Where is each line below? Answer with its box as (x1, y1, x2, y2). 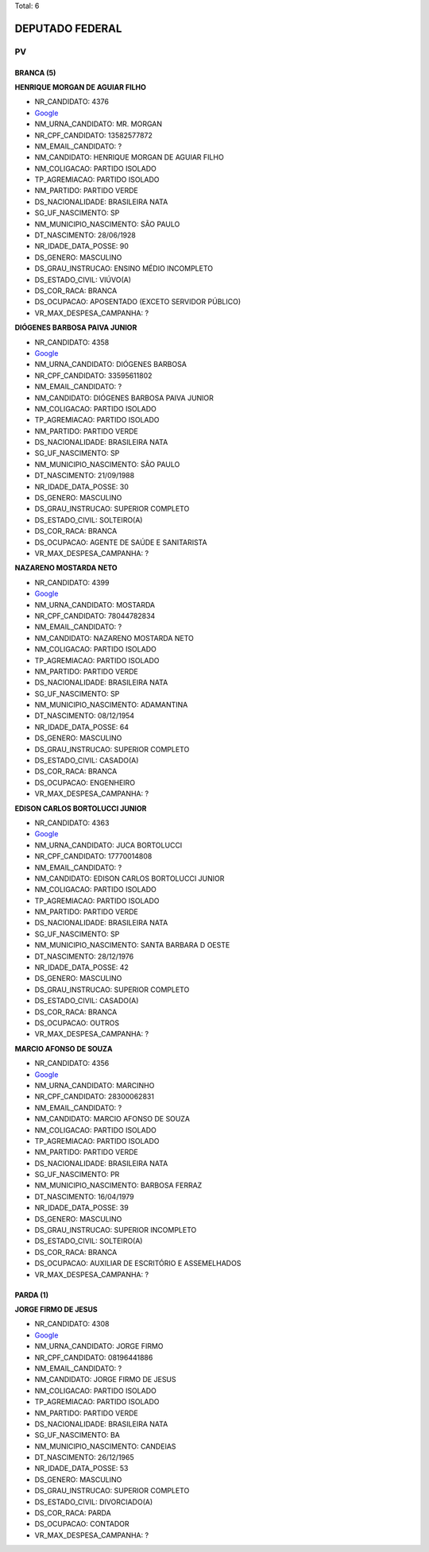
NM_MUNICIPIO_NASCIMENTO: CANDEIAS (34, 1442, 176, 1451)
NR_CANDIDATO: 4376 (34, 97, 109, 106)
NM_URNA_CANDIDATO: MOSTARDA (34, 600, 155, 609)
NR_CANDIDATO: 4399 (34, 577, 110, 587)
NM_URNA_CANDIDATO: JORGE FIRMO (34, 1342, 164, 1351)
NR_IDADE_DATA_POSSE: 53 (34, 1464, 129, 1473)
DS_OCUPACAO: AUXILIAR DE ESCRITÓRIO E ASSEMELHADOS (34, 1259, 242, 1268)
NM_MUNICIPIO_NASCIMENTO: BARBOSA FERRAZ (34, 1180, 203, 1191)
